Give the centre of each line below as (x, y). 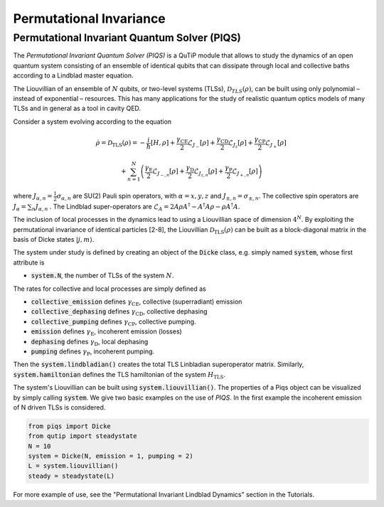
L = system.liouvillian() (73, 466)
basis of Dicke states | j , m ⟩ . (54, 240)
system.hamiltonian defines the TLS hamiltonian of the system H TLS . (119, 375)
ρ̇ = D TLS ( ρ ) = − (121, 144)
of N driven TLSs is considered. (59, 407)
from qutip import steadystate (83, 436)
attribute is (29, 262)
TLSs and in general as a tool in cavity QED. (77, 108)
